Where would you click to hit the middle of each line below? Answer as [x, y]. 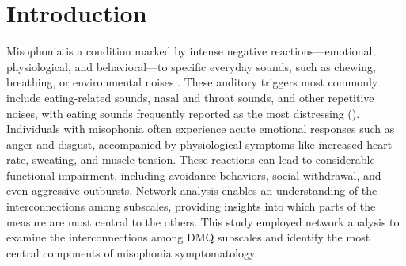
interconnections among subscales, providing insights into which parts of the [191, 206]
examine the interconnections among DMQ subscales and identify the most [188, 237]
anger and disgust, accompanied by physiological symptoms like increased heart [199, 144]
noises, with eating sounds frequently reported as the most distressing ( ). [183, 113]
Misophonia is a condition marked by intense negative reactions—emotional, [191, 51]
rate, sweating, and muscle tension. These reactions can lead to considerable [191, 160]
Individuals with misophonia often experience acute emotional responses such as [201, 129]
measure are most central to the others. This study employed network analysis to [203, 221]
